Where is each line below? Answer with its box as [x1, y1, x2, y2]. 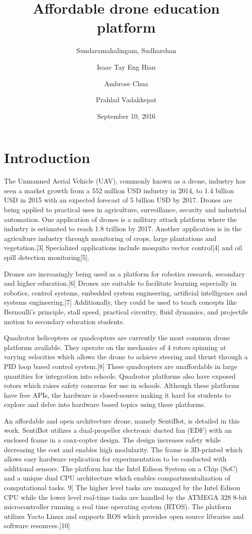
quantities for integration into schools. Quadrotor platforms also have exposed [4, 370, 236, 381]
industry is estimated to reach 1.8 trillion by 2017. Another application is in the [4, 223, 242, 234]
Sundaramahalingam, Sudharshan [76, 45, 176, 55]
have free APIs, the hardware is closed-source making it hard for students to [4, 389, 231, 400]
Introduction [4, 147, 90, 167]
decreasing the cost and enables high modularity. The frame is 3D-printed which [4, 444, 243, 454]
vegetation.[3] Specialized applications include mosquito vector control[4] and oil [4, 242, 242, 253]
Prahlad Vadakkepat [96, 94, 157, 105]
